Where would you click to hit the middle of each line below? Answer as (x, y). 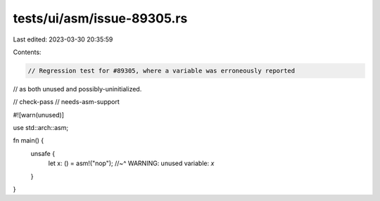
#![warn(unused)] (39, 115)
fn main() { (28, 141)
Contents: (27, 52)
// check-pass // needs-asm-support (66, 102)
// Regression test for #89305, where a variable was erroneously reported (161, 71)
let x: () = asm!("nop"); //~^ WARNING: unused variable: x (131, 163)
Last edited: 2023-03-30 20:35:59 (63, 39)
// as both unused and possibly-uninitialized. (77, 89)
